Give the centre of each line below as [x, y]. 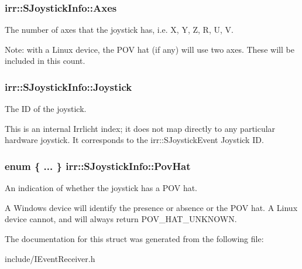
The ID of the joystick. [46, 109]
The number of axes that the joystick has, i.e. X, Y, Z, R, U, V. [119, 30]
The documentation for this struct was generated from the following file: [134, 239]
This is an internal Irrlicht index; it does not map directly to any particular [140, 128]
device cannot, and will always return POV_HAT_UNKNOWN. [121, 219]
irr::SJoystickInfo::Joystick [68, 86]
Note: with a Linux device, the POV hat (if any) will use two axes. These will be [150, 49]
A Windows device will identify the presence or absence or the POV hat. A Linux [151, 207]
